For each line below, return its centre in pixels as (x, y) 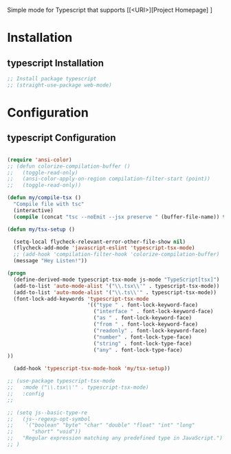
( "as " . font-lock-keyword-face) (143, 318)
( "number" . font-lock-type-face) (143, 337)
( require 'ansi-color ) (40, 160)
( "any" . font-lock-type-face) (138, 350)
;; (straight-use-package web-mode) (59, 85)
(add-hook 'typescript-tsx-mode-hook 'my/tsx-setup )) (92, 369)
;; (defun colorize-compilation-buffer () (69, 166)
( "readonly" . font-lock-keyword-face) (150, 330)
